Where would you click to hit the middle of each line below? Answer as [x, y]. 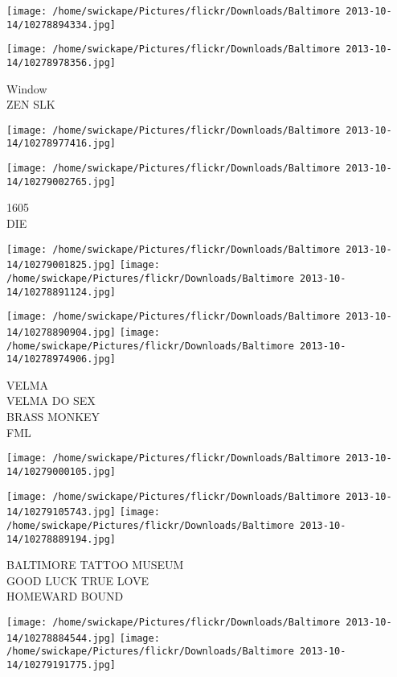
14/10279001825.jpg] [61, 265]
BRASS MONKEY [53, 417]
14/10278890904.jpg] [61, 332]
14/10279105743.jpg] [61, 512]
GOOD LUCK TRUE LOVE [78, 580]
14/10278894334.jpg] [61, 25]
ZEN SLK [31, 104]
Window [27, 88]
